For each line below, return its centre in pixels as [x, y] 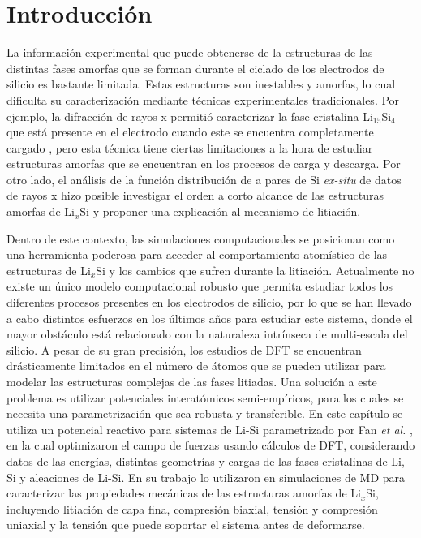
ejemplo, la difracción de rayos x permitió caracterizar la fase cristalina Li [190, 116]
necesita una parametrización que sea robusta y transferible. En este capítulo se [205, 413]
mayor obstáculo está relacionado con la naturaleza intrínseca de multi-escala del [207, 334]
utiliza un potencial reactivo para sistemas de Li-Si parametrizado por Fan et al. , [210, 429]
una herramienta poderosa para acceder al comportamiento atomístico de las [197, 254]
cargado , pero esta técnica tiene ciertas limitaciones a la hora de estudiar [190, 147]
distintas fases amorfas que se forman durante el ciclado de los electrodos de [195, 68]
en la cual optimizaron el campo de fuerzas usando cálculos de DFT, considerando [211, 445]
